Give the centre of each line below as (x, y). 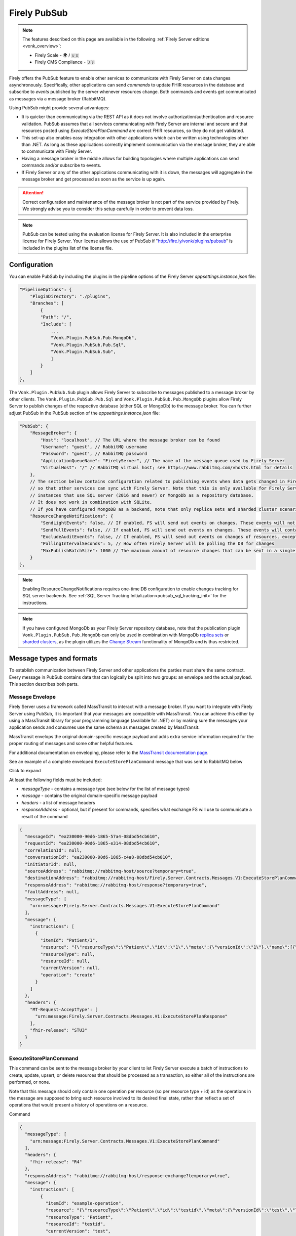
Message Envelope (33, 697)
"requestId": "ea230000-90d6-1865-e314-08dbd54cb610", (92, 843)
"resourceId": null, (65, 961)
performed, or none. (30, 1082)
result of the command (45, 816)
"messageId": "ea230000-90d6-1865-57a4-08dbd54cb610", (92, 837)
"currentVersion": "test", (78, 1231)
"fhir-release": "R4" (56, 1162)
